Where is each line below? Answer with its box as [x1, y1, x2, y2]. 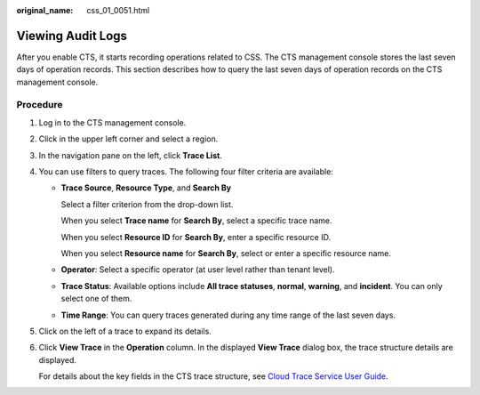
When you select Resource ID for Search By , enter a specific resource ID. [60, 231, 332, 242]
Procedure [16, 99, 63, 111]
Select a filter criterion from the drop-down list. [60, 198, 234, 209]
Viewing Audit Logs [16, 28, 128, 44]
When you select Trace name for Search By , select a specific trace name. [60, 215, 332, 226]
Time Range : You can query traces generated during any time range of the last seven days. [60, 310, 396, 320]
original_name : [16, 5, 74, 15]
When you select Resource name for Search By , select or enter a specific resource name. [60, 247, 391, 258]
